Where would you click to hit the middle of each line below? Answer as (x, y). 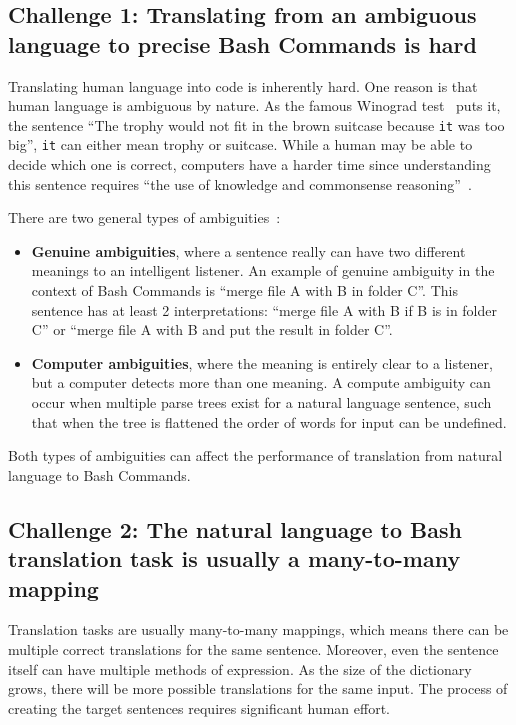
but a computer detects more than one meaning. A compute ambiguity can (261, 382)
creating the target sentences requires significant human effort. (199, 707)
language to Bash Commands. (99, 474)
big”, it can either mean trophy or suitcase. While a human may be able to (240, 144)
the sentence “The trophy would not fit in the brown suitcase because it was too (256, 124)
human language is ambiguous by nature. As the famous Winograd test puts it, (254, 105)
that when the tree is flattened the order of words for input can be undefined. (269, 421)
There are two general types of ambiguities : (144, 217)
